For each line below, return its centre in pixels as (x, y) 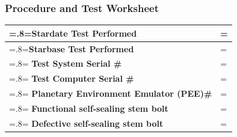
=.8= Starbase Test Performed (72, 48)
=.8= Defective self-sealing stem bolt (86, 123)
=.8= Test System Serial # (66, 63)
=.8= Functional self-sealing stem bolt (89, 108)
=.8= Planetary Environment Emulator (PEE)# (111, 93)
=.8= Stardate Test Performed (73, 33)
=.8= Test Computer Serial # (72, 78)
